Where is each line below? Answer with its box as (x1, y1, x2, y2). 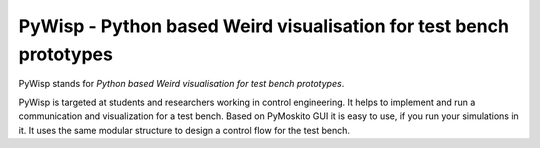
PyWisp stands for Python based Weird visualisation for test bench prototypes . (18, 78, 345, 90)
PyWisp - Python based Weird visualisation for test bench (18, 15, 510, 37)
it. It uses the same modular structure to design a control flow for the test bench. (18, 124, 350, 136)
